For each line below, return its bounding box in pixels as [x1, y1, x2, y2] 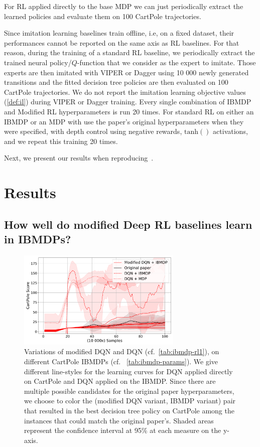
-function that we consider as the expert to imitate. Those [77, 57, 256, 67]
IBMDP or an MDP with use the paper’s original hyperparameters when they [4, 116, 244, 126]
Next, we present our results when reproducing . [4, 153, 154, 163]
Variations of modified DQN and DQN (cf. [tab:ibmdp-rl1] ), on [24, 346, 219, 357]
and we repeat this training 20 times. [4, 135, 118, 146]
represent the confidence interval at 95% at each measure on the [24, 425, 221, 435]
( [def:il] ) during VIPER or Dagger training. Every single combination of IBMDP [4, 96, 251, 107]
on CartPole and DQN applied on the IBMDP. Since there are [24, 376, 216, 386]
